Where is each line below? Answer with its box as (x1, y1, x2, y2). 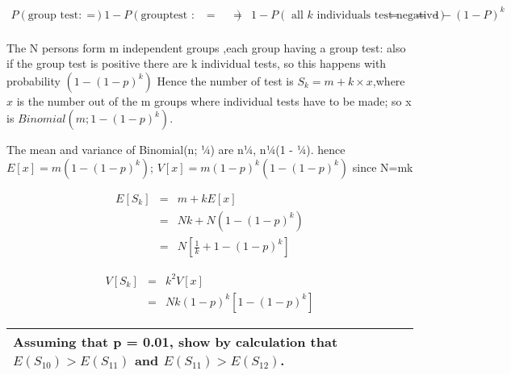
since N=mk (352, 158, 413, 175)
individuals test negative (316, 9, 438, 21)
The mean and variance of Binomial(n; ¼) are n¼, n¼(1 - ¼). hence (6, 141, 346, 158)
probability (6, 72, 61, 89)
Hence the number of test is (157, 72, 294, 89)
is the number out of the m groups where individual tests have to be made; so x (16, 92, 412, 109)
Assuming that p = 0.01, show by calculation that (13, 331, 338, 351)
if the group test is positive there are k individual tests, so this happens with (6, 55, 387, 72)
